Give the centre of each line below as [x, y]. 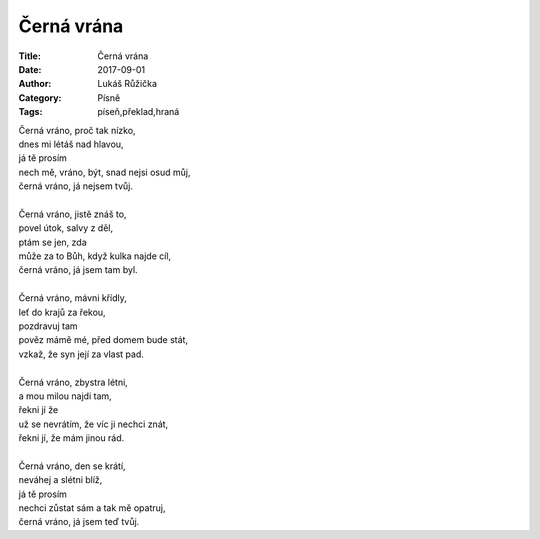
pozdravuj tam [48, 326]
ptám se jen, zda [52, 242]
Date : [30, 69]
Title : [30, 56]
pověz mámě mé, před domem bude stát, [103, 340]
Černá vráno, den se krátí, [72, 466]
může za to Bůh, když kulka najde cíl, [95, 256]
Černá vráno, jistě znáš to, [72, 214]
